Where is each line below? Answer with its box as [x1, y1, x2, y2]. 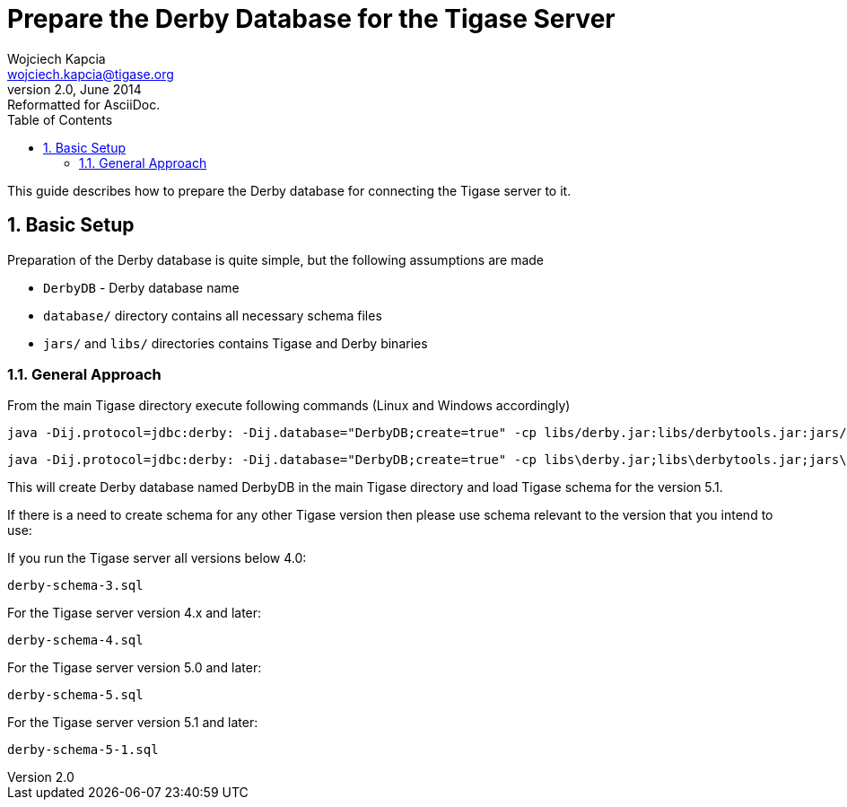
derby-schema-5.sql [7, 688, 144, 703]
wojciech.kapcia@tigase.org [7, 66, 174, 82]
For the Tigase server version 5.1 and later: [7, 715, 258, 731]
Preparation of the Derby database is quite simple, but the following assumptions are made [7, 251, 545, 268]
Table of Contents [7, 111, 113, 127]
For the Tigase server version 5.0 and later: [7, 660, 262, 676]
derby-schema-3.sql [7, 578, 144, 593]
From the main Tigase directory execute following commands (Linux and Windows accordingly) [7, 398, 571, 414]
